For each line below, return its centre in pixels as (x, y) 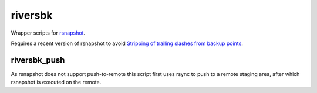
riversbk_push (38, 60)
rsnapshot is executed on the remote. (56, 82)
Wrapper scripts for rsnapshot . (48, 33)
